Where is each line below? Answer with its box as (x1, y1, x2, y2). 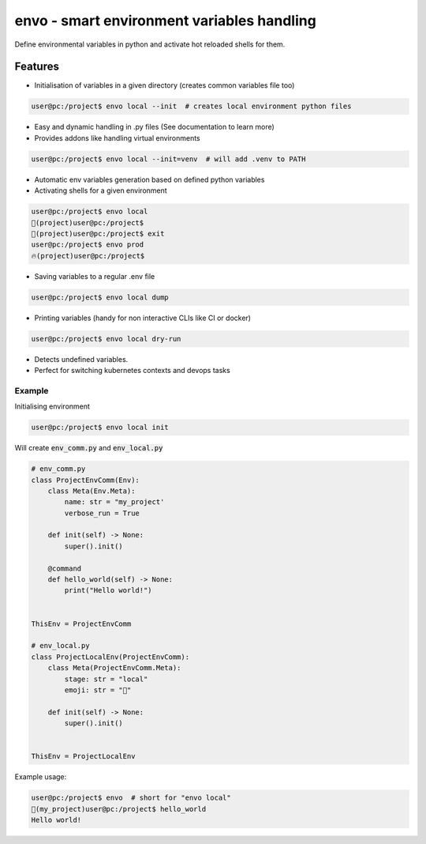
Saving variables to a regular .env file (34, 271, 155, 281)
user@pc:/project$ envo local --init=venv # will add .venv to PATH (31, 154, 306, 164)
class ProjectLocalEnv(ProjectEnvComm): (31, 652, 189, 661)
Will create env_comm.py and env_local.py (14, 443, 163, 453)
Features (14, 60, 59, 73)
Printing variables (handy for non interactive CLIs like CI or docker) (34, 313, 252, 322)
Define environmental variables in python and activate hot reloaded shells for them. (14, 40, 286, 49)
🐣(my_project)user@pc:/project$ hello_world (31, 804, 207, 813)
